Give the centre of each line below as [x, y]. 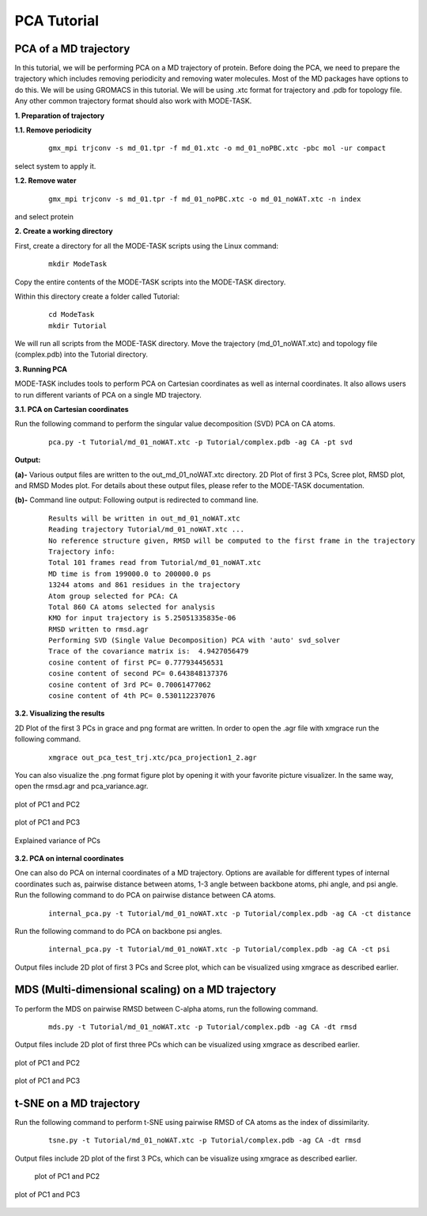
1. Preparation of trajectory [60, 116]
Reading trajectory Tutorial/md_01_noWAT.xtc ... [147, 530]
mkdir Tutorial [78, 326]
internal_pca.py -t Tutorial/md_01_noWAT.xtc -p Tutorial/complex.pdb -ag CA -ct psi [219, 949]
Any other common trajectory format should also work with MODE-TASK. [133, 101]
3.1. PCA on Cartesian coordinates [72, 410]
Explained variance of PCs [57, 841]
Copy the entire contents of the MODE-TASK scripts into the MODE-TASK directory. [150, 282]
